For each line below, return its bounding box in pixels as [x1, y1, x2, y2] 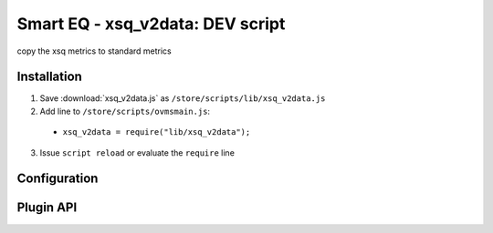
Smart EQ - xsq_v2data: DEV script [16, 14, 286, 34]
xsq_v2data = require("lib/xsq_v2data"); [62, 127, 251, 137]
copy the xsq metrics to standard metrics [16, 46, 173, 56]
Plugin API [16, 200, 78, 216]
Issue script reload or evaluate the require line [39, 147, 235, 158]
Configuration [16, 171, 99, 187]
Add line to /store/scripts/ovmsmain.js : [39, 106, 210, 116]
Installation [16, 69, 82, 85]
